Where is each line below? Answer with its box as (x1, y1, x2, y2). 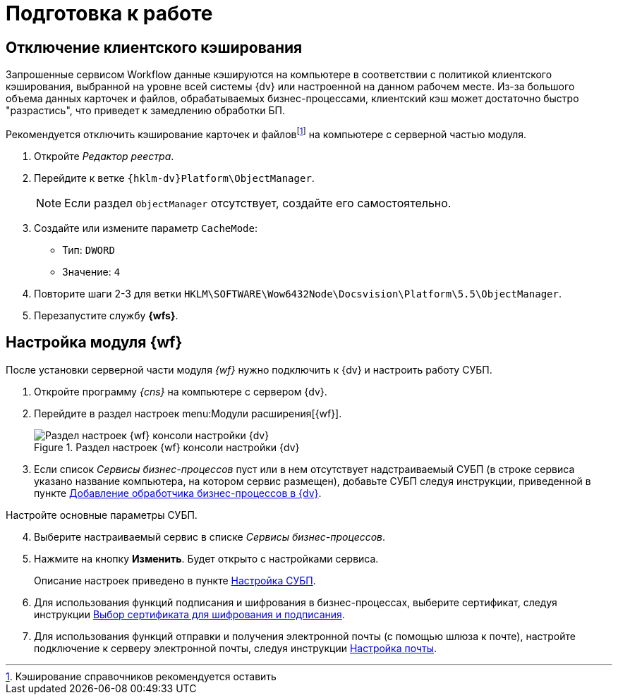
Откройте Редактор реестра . (34, 149, 174, 162)
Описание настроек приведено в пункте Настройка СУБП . (34, 574, 316, 587)
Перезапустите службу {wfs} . (34, 309, 178, 321)
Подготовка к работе (6, 1, 213, 25)
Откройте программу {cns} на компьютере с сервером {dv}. (34, 385, 327, 398)
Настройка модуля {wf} (6, 333, 183, 352)
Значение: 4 (62, 265, 121, 278)
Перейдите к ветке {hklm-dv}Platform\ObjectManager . (34, 171, 315, 184)
